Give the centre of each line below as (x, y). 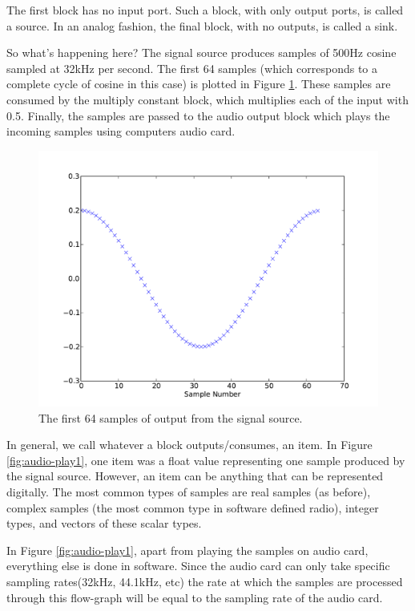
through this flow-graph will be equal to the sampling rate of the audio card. (195, 597)
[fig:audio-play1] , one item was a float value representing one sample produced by (206, 460)
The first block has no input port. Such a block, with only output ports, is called (205, 10)
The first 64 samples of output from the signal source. (171, 417)
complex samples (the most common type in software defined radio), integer (193, 507)
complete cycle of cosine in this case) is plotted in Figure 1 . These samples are (199, 84)
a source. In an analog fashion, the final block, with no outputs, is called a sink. (202, 25)
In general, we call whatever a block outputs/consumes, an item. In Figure (189, 445)
